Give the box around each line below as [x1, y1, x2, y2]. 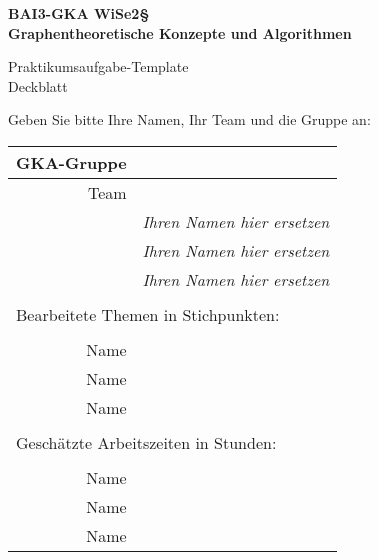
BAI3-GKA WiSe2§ [8, 3, 150, 23]
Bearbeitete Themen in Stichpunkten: [16, 302, 280, 326]
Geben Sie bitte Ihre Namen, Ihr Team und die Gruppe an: [8, 109, 371, 130]
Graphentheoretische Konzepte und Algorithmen [8, 22, 352, 43]
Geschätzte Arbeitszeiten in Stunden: [16, 430, 277, 454]
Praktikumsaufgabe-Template [8, 56, 189, 77]
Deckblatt [8, 75, 68, 96]
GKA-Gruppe [16, 150, 127, 174]
